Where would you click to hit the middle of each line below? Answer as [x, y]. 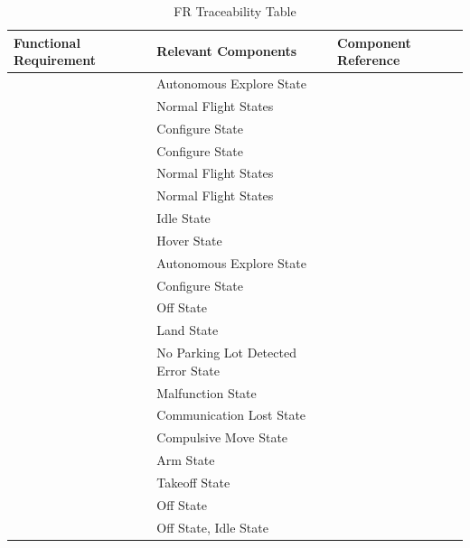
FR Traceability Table [235, 11]
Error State [188, 370]
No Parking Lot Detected [226, 353]
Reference [369, 60]
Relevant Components [227, 51]
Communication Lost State [231, 415]
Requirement [55, 60]
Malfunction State [207, 392]
